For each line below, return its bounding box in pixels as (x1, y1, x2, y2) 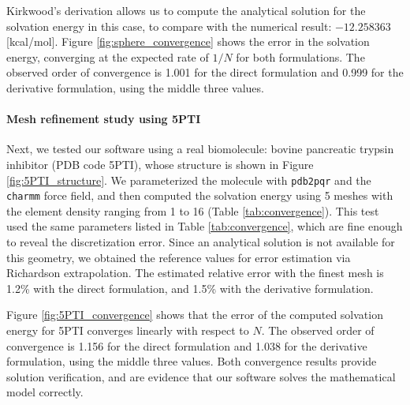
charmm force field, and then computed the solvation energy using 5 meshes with (6, 187, 393, 204)
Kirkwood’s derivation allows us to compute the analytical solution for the (6, 2, 366, 18)
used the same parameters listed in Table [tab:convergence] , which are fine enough (6, 218, 403, 234)
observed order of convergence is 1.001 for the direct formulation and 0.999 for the (6, 64, 404, 81)
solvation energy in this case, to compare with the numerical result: (6, 17, 332, 34)
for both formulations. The (236, 48, 365, 65)
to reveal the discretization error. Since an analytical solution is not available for (6, 234, 395, 250)
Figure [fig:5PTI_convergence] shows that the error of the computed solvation (6, 306, 383, 323)
